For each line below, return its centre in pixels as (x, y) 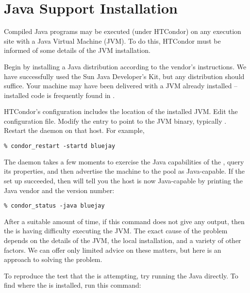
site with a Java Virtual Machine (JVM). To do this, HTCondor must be (112, 41)
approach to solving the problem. (53, 259)
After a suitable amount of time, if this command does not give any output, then (124, 221)
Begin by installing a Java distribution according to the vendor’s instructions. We (125, 66)
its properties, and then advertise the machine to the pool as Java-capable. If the (125, 171)
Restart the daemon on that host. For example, (74, 130)
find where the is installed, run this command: (73, 285)
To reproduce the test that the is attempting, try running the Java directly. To (121, 275)
